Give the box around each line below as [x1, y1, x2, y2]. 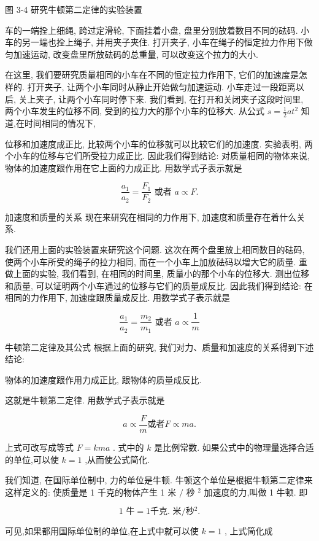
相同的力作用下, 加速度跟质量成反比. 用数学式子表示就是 [5, 291, 231, 304]
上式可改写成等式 [5, 440, 74, 453]
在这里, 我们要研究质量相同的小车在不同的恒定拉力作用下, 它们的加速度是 [5, 68, 299, 81]
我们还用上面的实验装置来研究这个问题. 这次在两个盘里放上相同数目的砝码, [5, 243, 305, 256]
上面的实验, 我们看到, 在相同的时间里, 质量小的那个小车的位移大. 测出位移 [13, 267, 310, 280]
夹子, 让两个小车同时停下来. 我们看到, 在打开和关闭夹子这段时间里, [36, 92, 304, 105]
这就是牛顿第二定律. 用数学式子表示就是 [5, 394, 165, 407]
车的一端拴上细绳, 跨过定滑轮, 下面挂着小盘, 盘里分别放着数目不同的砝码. [5, 23, 298, 36]
